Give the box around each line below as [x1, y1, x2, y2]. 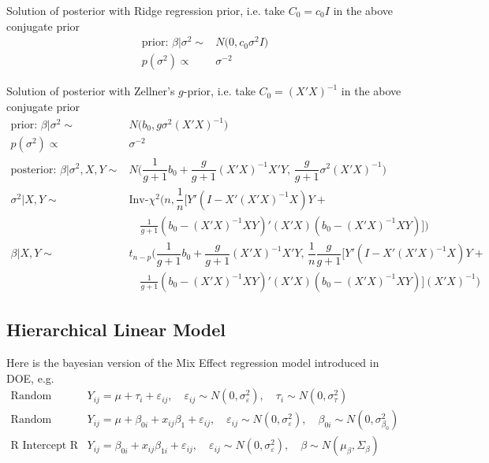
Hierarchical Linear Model [6, 317, 226, 342]
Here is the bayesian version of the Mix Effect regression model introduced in [6, 354, 379, 371]
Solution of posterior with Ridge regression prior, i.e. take [6, 2, 286, 18]
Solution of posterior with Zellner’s [6, 83, 175, 99]
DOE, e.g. [6, 369, 54, 386]
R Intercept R [10, 440, 79, 452]
